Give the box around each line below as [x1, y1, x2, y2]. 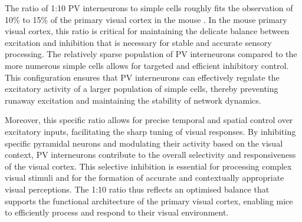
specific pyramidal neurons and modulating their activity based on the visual [5, 137, 283, 149]
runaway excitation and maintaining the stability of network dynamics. [5, 94, 261, 106]
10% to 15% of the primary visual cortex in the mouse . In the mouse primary [5, 13, 287, 25]
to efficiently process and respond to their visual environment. [5, 206, 229, 218]
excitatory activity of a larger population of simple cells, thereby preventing [5, 82, 278, 95]
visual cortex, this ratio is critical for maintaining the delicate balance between [5, 25, 290, 37]
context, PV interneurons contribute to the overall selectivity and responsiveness [5, 148, 296, 161]
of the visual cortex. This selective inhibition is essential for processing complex [5, 160, 292, 172]
